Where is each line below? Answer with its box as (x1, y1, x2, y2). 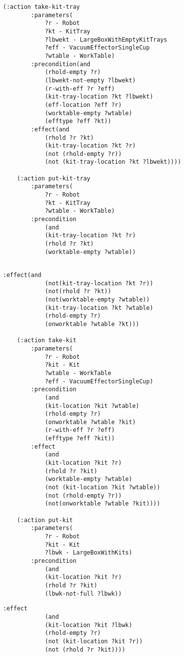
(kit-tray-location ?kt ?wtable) (44, 304, 153, 311)
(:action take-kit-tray (3, 3, 80, 10)
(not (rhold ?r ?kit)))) (44, 646, 125, 653)
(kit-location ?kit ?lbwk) (44, 621, 132, 629)
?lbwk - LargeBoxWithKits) (44, 549, 132, 556)
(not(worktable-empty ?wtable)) (44, 296, 150, 303)
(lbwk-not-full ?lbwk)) (44, 590, 122, 597)
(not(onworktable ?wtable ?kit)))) (44, 500, 161, 507)
